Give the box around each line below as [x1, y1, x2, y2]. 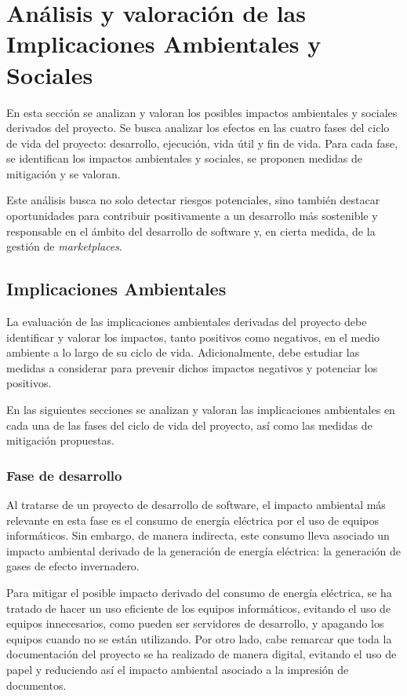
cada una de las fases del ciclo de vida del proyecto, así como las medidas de [6, 416, 372, 433]
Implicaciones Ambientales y [6, 27, 322, 60]
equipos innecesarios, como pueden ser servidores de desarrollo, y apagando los [6, 615, 384, 632]
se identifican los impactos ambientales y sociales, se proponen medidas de [6, 150, 363, 167]
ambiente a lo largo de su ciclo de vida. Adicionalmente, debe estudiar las [6, 344, 360, 361]
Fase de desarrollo [6, 465, 122, 485]
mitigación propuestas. [6, 432, 114, 449]
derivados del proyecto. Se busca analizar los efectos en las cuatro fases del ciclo [6, 119, 390, 136]
